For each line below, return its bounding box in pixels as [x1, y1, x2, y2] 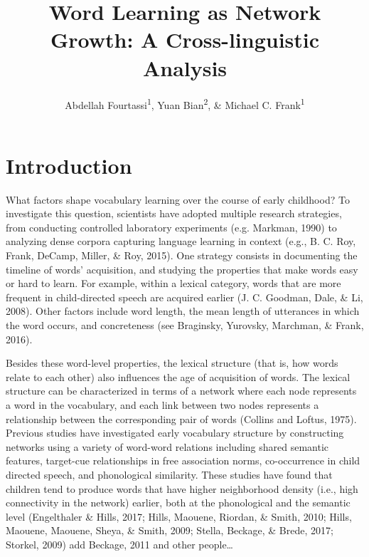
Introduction [6, 150, 132, 179]
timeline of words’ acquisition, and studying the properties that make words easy [6, 261, 358, 276]
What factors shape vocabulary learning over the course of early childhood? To [6, 192, 350, 207]
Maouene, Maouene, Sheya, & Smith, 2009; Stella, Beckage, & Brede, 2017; [6, 523, 333, 538]
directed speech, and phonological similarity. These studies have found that [6, 467, 333, 481]
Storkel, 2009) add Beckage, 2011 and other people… [6, 536, 233, 551]
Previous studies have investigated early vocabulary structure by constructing [6, 425, 344, 440]
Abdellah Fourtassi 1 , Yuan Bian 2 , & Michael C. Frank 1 [65, 95, 305, 112]
